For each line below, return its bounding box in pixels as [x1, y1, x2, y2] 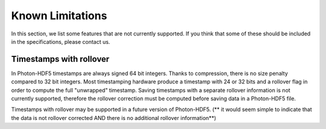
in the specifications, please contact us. [11, 38, 110, 45]
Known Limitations [11, 9, 107, 22]
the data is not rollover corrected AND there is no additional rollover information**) [11, 114, 217, 121]
